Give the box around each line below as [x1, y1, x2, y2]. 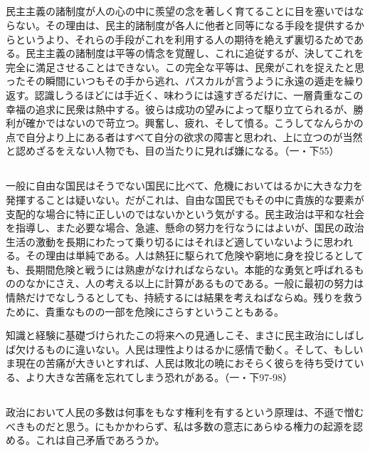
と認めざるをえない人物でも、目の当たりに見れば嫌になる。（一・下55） [6, 143, 339, 158]
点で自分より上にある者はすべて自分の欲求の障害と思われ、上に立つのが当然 [6, 129, 363, 144]
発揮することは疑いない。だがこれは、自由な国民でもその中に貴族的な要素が [6, 192, 364, 207]
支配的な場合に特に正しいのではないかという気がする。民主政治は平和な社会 [6, 206, 364, 221]
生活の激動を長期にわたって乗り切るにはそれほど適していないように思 [6, 234, 334, 249]
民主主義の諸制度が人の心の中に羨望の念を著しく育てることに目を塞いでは [6, 4, 354, 19]
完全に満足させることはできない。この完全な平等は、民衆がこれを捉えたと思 [6, 59, 364, 74]
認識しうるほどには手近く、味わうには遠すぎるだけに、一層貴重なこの [34, 87, 364, 102]
